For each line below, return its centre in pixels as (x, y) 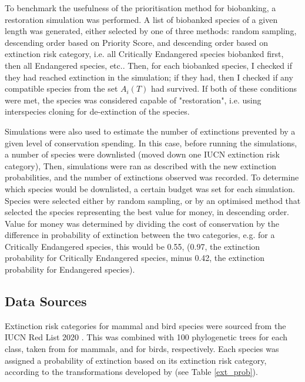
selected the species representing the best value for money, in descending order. (147, 212)
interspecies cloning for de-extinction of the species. (97, 111)
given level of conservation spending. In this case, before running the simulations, (151, 143)
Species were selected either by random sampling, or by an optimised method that (153, 200)
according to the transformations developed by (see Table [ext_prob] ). (131, 372)
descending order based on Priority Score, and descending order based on (137, 42)
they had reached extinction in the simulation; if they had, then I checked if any (149, 77)
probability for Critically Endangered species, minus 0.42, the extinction (135, 258)
